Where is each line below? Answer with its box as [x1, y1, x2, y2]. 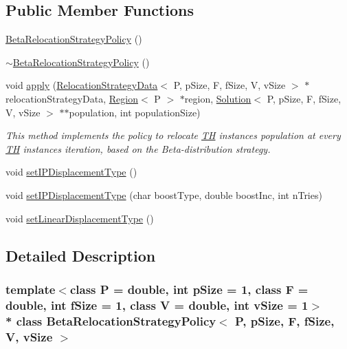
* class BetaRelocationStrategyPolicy [5, 312, 216, 329]
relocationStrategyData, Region [5, 91, 138, 105]
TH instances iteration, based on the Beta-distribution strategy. [5, 141, 271, 156]
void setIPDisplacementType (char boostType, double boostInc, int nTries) [5, 187, 322, 202]
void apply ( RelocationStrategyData [5, 78, 158, 92]
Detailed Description [5, 244, 156, 266]
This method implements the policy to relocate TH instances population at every [5, 128, 341, 142]
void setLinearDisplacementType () [5, 211, 154, 225]
